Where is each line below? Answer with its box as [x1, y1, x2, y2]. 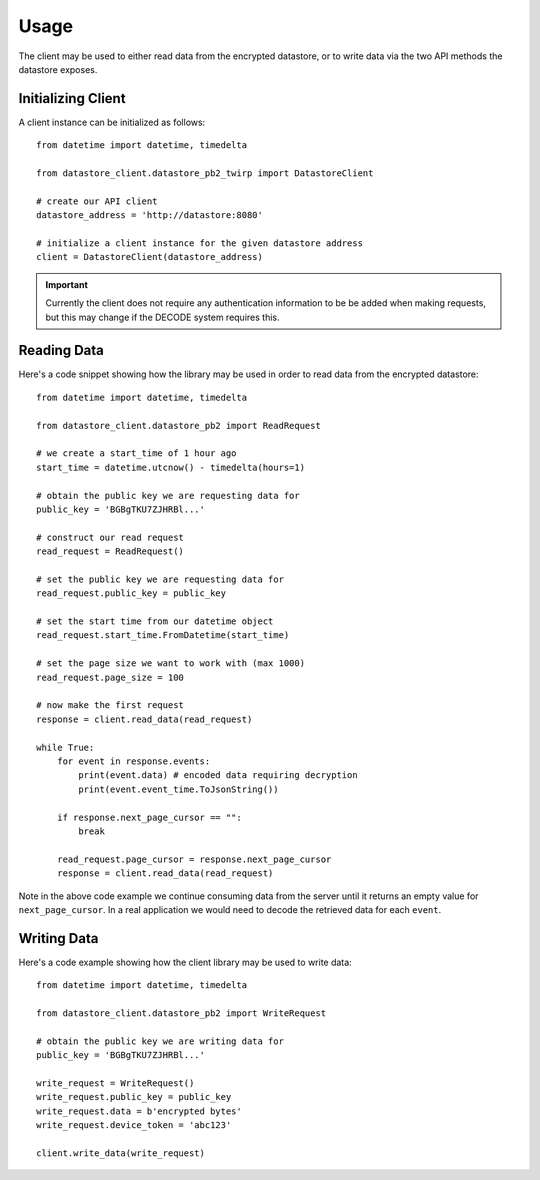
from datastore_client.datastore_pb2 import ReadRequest [36, 420, 322, 431]
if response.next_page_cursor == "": [56, 811, 242, 823]
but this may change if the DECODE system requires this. [45, 311, 280, 323]
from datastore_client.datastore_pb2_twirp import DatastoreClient [36, 168, 374, 179]
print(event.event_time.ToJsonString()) [78, 783, 279, 795]
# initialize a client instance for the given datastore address [36, 237, 364, 249]
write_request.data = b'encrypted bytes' [36, 1105, 242, 1117]
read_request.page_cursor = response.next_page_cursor [56, 853, 332, 865]
